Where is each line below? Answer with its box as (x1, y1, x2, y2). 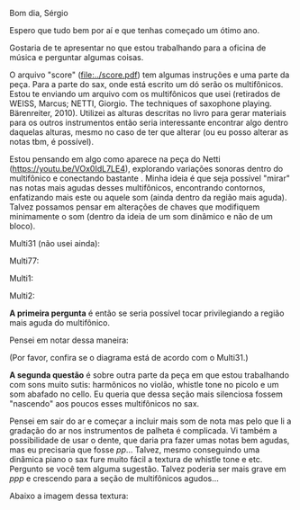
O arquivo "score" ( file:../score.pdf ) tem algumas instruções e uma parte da (9, 69, 290, 80)
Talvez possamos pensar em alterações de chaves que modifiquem (9, 201, 260, 212)
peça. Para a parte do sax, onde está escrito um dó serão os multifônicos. (9, 79, 284, 89)
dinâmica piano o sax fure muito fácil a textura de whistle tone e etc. (9, 454, 263, 464)
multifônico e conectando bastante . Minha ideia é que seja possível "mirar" (9, 173, 290, 183)
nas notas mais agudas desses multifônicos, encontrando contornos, (9, 183, 266, 192)
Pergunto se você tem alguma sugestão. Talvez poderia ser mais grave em (9, 463, 286, 474)
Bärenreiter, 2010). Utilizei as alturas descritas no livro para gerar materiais (9, 108, 286, 118)
